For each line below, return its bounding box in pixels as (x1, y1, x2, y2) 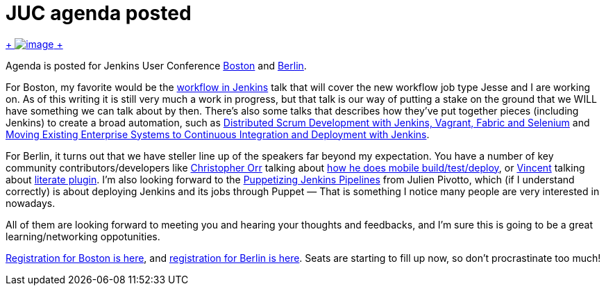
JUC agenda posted (6, 1, 192, 25)
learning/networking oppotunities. (6, 230, 160, 242)
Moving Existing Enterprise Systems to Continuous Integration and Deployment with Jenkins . (6, 128, 430, 140)
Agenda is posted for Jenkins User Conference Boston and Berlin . (6, 59, 307, 72)
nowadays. (6, 197, 56, 209)
